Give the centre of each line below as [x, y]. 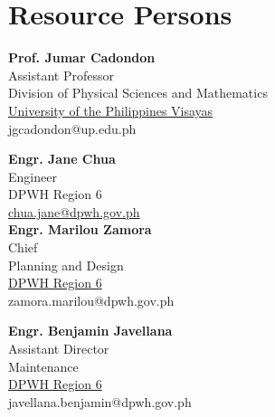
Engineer [33, 176]
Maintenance [43, 366]
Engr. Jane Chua [62, 159]
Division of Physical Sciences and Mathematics [138, 93]
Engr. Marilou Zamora [80, 229]
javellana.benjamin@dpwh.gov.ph [100, 401]
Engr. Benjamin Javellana [90, 331]
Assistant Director [59, 349]
